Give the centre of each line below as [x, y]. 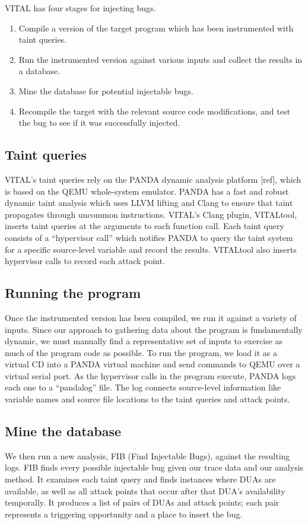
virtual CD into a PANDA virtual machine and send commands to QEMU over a [153, 364]
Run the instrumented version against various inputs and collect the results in [161, 59]
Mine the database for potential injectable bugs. [106, 90]
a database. [39, 71]
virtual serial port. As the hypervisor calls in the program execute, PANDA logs [150, 375]
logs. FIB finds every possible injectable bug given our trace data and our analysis [154, 467]
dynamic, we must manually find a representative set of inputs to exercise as [144, 341]
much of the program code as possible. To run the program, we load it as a [141, 352]
